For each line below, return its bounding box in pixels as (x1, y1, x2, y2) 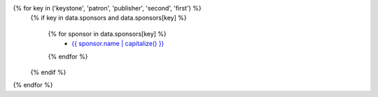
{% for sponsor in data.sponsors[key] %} (48, 29, 167, 38)
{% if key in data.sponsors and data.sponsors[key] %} (30, 14, 187, 22)
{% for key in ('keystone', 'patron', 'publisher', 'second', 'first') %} (13, 4, 202, 12)
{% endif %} (30, 68, 66, 76)
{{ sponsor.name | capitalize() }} (71, 39, 164, 48)
